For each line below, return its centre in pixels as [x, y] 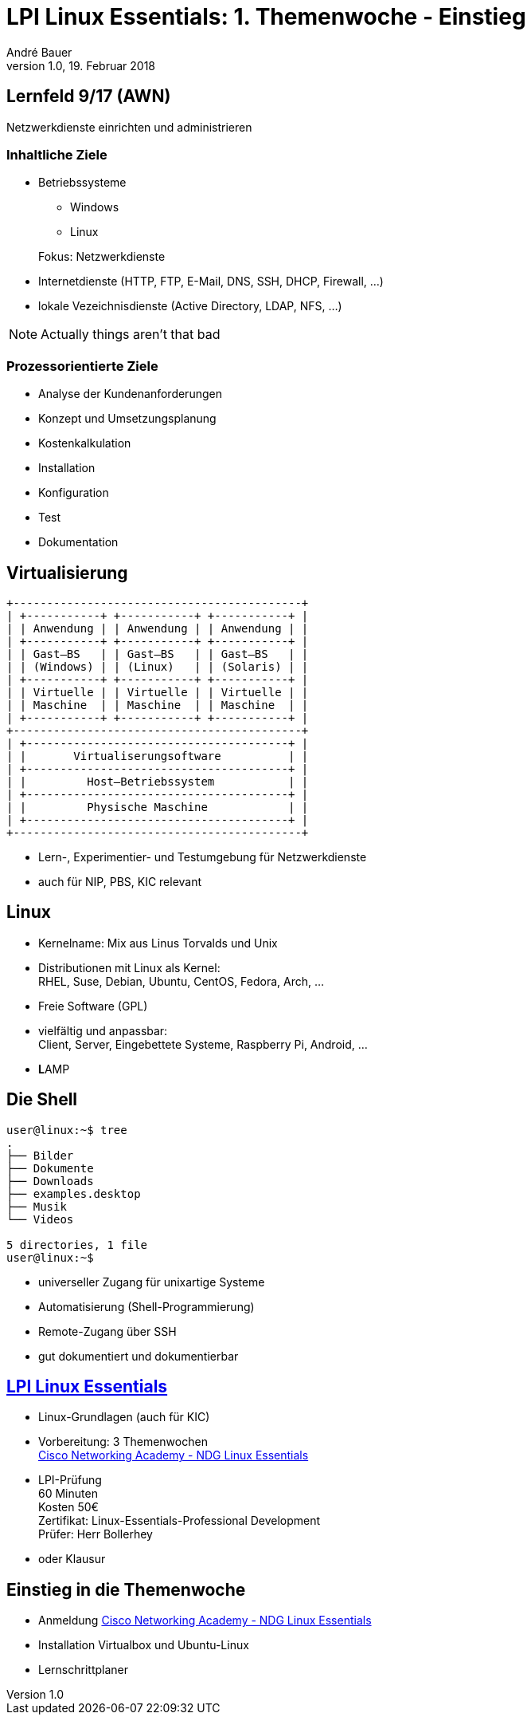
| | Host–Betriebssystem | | [158, 781]
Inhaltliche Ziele [57, 154]
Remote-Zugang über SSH [107, 1331]
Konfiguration [74, 493]
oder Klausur [72, 1559]
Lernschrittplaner [83, 1670]
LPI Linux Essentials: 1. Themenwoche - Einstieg [266, 17]
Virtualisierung [67, 573]
